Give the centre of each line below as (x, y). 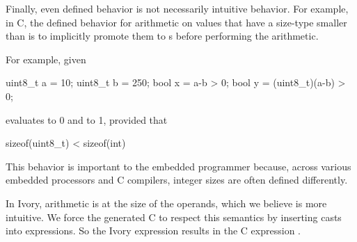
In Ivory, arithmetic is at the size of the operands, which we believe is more (166, 203)
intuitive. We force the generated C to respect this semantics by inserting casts (174, 217)
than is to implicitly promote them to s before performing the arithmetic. (162, 36)
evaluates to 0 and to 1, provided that (87, 119)
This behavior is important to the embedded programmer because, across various (178, 166)
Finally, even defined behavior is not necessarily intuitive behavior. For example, (177, 8)
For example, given (46, 59)
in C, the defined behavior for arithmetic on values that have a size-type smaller (176, 22)
